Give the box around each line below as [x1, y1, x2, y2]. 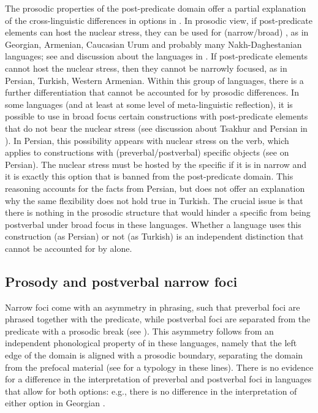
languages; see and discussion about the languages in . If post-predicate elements [5, 50, 308, 63]
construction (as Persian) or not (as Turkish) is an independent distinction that [5, 230, 304, 243]
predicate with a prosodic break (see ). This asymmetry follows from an [5, 324, 274, 337]
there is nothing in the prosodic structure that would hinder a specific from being [5, 206, 311, 219]
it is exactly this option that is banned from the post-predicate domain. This [5, 170, 293, 183]
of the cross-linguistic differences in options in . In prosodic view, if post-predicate [5, 13, 312, 26]
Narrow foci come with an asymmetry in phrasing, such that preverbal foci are [5, 300, 300, 313]
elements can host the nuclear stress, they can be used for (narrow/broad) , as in [5, 26, 309, 39]
